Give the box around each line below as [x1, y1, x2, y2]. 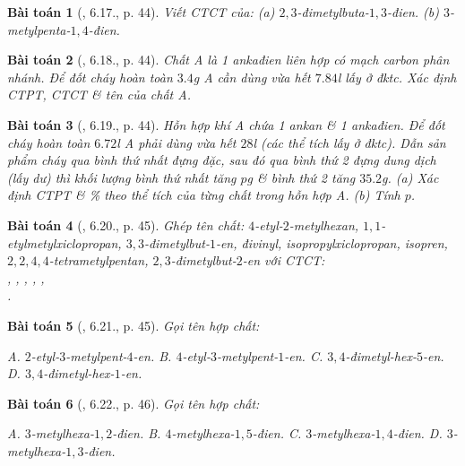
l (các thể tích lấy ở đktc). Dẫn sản [253, 133, 446, 151]
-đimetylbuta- [297, 3, 369, 21]
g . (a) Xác [382, 168, 439, 186]
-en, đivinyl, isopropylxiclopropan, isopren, [215, 233, 448, 252]
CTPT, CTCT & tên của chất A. [7, 85, 191, 104]
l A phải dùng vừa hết [116, 133, 237, 151]
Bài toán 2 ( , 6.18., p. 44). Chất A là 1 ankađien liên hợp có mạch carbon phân [7, 50, 450, 69]
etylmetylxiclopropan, [7, 233, 122, 252]
